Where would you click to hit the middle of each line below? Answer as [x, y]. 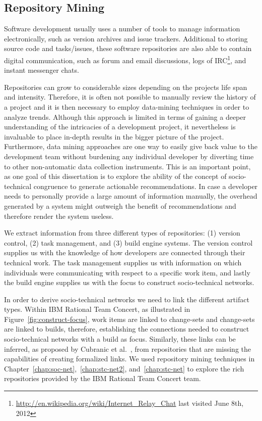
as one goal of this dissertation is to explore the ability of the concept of [115, 176]
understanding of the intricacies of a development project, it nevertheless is [120, 127]
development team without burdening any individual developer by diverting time [129, 156]
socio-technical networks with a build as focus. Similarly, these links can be [120, 339]
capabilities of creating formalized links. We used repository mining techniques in [129, 359]
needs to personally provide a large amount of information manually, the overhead [131, 196]
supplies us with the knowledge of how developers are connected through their [125, 252]
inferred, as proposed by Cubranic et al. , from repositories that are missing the [128, 348]
